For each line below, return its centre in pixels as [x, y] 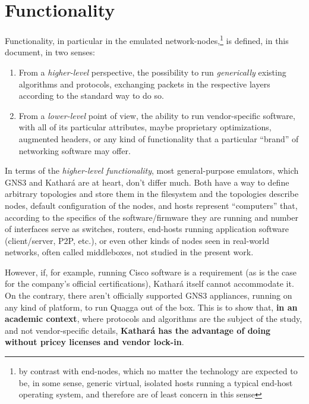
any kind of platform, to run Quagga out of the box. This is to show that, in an [151, 307]
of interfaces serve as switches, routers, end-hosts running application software [147, 229]
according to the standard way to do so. [91, 95]
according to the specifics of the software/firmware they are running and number [152, 217]
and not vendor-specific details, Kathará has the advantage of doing [138, 330]
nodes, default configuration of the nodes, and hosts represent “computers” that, [151, 205]
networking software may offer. [75, 150]
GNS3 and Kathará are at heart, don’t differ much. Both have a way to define [147, 182]
